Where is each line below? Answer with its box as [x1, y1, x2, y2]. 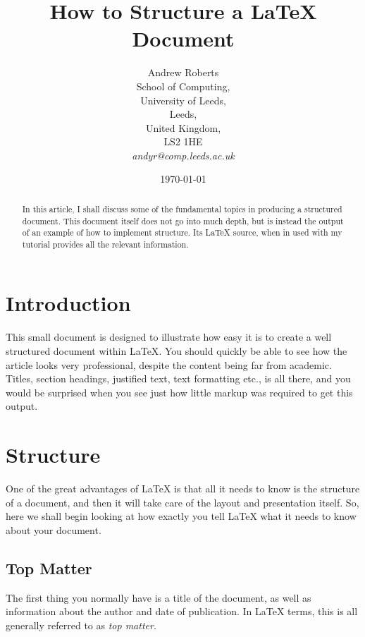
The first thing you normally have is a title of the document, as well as [6, 590, 311, 605]
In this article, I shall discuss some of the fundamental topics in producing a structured [22, 202, 342, 214]
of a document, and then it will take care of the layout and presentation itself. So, [6, 495, 359, 509]
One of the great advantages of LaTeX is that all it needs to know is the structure [6, 481, 360, 496]
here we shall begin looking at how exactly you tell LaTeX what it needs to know [6, 509, 357, 523]
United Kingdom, [145, 120, 221, 135]
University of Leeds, [140, 92, 226, 107]
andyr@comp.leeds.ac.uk [132, 147, 235, 162]
